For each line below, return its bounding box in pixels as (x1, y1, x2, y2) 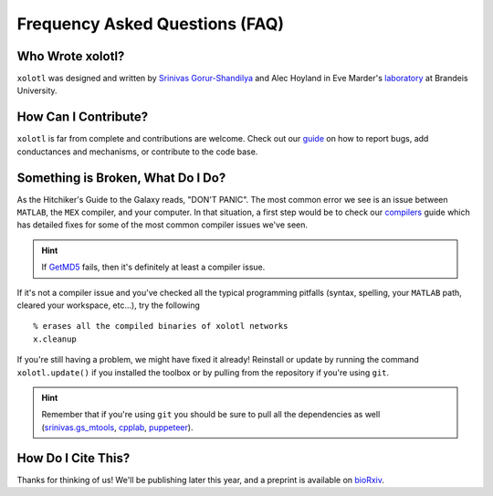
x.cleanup (33, 333, 77, 344)
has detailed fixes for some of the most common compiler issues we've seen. (16, 219, 309, 230)
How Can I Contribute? (16, 110, 149, 125)
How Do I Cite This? (16, 450, 131, 466)
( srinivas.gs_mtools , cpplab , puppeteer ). (41, 421, 194, 433)
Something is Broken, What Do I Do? (16, 170, 226, 185)
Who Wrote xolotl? (16, 48, 125, 64)
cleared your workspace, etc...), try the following (16, 300, 201, 311)
